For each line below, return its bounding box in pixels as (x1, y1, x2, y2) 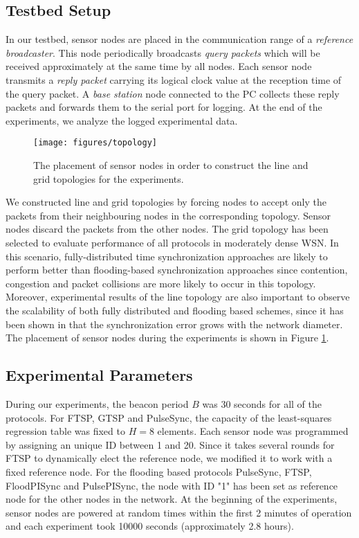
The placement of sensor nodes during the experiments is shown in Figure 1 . (6, 330, 329, 345)
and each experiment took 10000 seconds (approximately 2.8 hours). (6, 519, 294, 533)
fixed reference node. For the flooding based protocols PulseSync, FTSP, (6, 464, 312, 478)
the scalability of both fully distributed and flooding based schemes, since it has (6, 303, 344, 317)
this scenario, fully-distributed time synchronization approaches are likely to (6, 249, 328, 263)
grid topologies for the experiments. (33, 171, 184, 186)
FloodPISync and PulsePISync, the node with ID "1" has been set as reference (6, 478, 338, 492)
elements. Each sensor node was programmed (157, 424, 349, 438)
